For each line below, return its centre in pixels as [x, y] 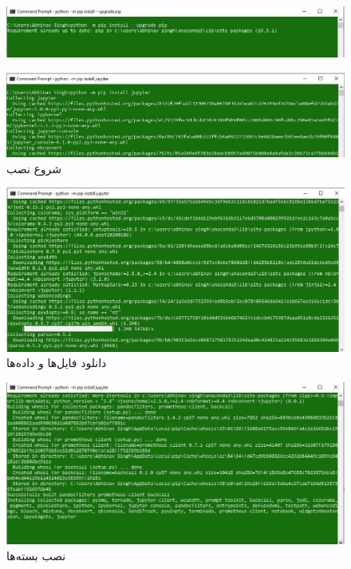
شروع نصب [34, 168]
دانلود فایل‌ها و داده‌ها [57, 363]
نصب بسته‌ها [36, 555]
